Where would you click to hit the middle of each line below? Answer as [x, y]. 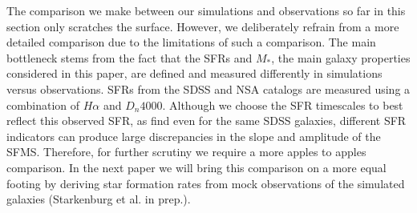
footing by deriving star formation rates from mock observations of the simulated [206, 183]
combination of [43, 104]
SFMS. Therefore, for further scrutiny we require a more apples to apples [186, 152]
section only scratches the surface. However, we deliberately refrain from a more [203, 26]
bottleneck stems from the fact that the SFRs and [130, 57]
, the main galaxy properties [341, 57]
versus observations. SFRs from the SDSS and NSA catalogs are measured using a [208, 88]
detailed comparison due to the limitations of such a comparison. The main [191, 42]
